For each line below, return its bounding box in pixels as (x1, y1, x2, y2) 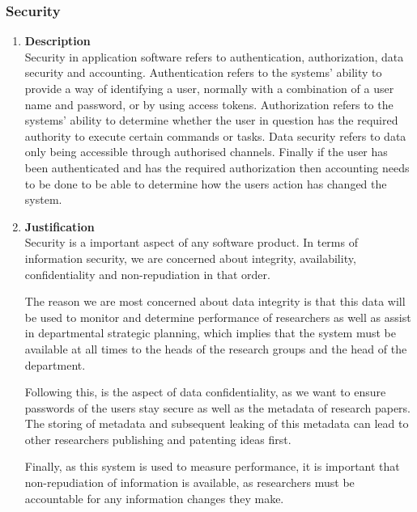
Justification (24, 218, 95, 235)
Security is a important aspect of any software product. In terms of (24, 234, 358, 251)
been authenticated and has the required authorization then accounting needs (24, 159, 410, 176)
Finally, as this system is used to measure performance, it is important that (24, 458, 400, 475)
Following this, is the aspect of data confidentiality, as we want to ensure (24, 383, 386, 400)
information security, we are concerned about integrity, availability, (24, 249, 356, 266)
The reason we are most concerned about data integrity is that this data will (24, 293, 406, 310)
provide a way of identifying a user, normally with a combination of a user (24, 80, 394, 96)
